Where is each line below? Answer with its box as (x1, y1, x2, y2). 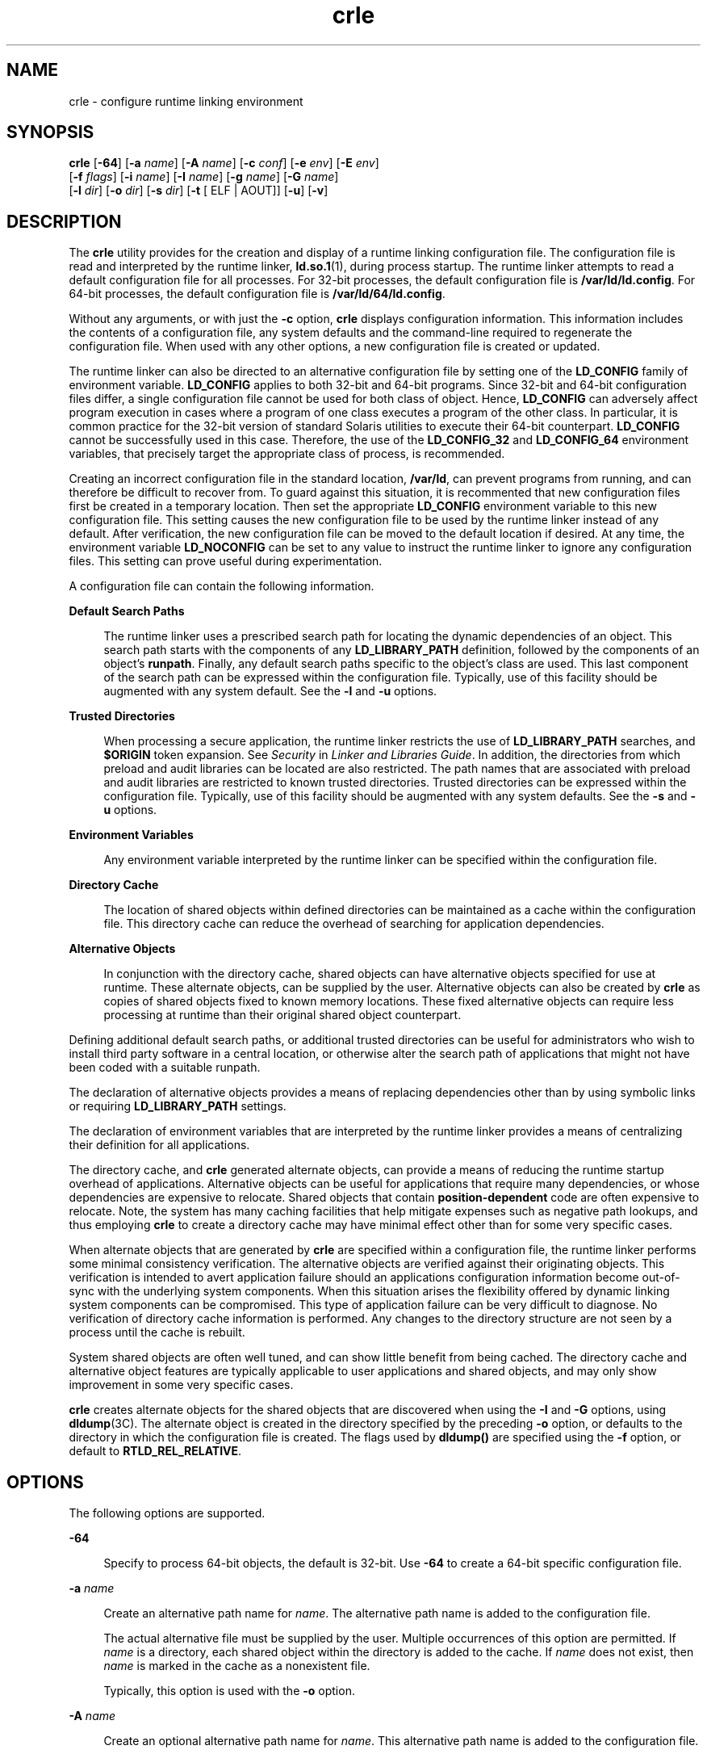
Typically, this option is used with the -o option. (103, 1684, 355, 1698)
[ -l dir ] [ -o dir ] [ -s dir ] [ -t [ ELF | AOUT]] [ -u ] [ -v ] (69, 183, 328, 198)
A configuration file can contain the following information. (69, 579, 374, 594)
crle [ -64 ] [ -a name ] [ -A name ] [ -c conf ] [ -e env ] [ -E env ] (69, 156, 379, 170)
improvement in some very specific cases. (69, 1378, 294, 1392)
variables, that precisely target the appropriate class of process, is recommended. (69, 447, 505, 461)
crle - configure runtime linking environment (69, 94, 303, 108)
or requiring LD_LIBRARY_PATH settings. (69, 1099, 287, 1114)
